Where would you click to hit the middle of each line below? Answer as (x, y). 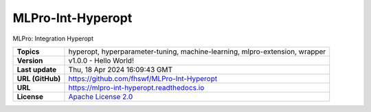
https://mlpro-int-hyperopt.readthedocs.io (136, 87)
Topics (28, 52)
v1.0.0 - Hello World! (101, 60)
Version (30, 60)
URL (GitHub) (39, 78)
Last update (37, 69)
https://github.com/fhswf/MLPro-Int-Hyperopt (143, 78)
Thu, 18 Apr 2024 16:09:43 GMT (121, 69)
